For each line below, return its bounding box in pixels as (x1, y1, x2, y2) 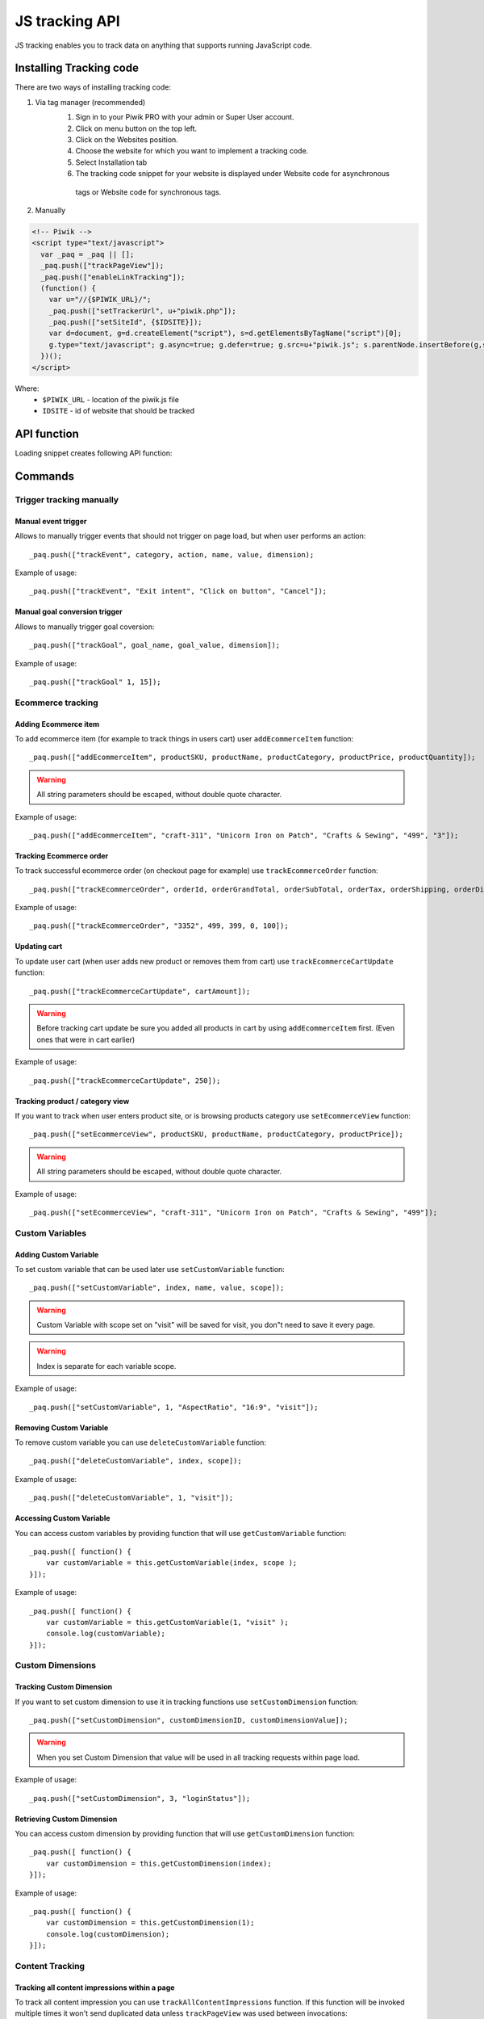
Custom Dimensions (15, 1660, 97, 1671)
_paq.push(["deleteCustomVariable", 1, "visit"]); (29, 1493, 234, 1502)
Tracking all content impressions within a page (15, 1983, 175, 1992)
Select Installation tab (75, 157, 148, 167)
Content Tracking (15, 1960, 85, 1971)
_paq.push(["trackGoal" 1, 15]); (29, 678, 161, 686)
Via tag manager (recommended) (35, 97, 146, 107)
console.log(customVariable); (45, 1629, 165, 1639)
